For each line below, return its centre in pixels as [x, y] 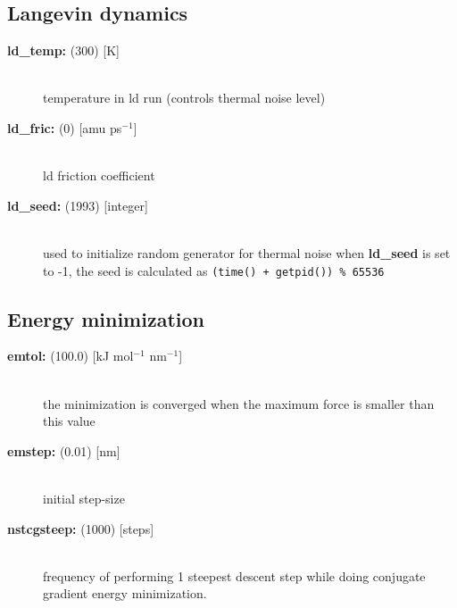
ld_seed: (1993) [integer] [78, 205]
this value [69, 421]
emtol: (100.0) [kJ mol [71, 356]
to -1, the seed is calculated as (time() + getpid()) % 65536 [214, 270]
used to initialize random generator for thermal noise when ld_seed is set [247, 252]
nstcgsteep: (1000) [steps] [81, 528]
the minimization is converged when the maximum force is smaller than [239, 403]
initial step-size [84, 498]
